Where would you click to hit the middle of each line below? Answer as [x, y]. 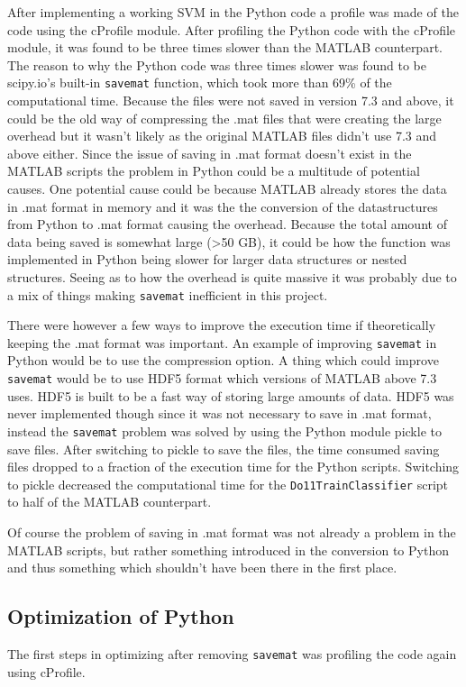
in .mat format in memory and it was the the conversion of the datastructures [223, 206]
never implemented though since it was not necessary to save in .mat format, [219, 413]
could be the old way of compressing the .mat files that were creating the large [224, 118]
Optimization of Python [121, 616]
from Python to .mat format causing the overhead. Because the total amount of [227, 224]
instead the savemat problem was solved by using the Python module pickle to [224, 431]
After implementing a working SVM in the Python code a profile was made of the [233, 12]
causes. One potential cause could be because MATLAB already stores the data [227, 188]
